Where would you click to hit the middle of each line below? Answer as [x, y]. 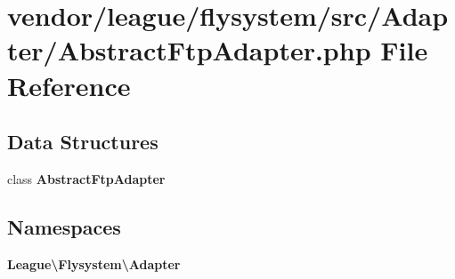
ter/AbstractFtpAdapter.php [189, 50]
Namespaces [64, 226]
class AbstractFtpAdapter [86, 178]
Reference [69, 85]
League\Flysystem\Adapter [94, 263]
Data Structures [83, 142]
